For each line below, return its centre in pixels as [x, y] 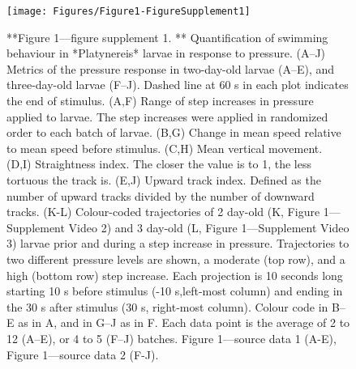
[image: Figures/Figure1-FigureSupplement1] [129, 11]
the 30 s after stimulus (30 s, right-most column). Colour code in [167, 306]
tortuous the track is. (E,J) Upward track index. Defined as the [164, 180]
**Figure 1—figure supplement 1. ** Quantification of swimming [167, 37]
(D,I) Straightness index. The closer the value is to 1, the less [159, 164]
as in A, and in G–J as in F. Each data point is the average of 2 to [184, 322]
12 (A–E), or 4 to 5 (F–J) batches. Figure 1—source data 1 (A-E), [172, 338]
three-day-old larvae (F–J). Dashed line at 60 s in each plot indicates [178, 85]
